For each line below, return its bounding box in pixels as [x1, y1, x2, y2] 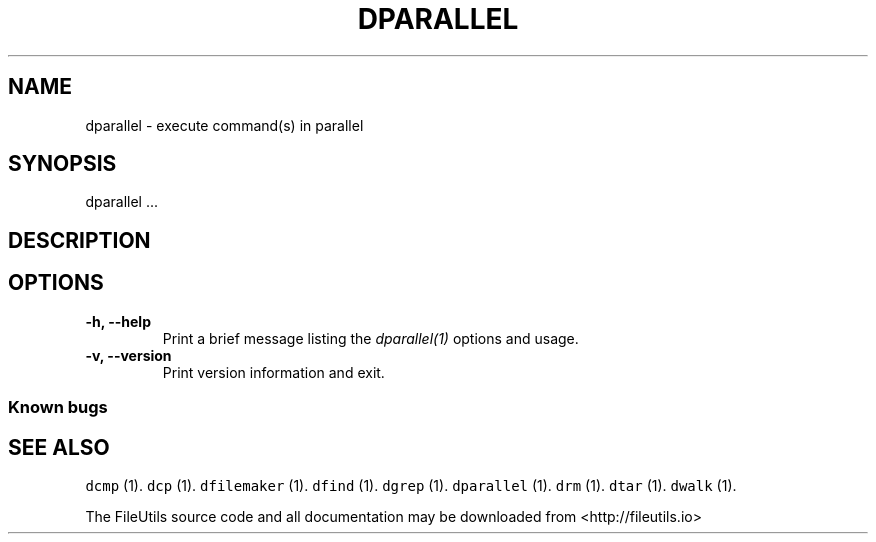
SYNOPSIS [8, 151, 117, 177]
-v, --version [85, 346, 172, 364]
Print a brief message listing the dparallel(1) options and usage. [162, 329, 579, 347]
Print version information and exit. [162, 363, 385, 381]
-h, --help [85, 312, 151, 330]
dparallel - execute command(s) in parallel [85, 116, 364, 134]
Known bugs [8, 397, 108, 418]
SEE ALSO [8, 434, 110, 460]
